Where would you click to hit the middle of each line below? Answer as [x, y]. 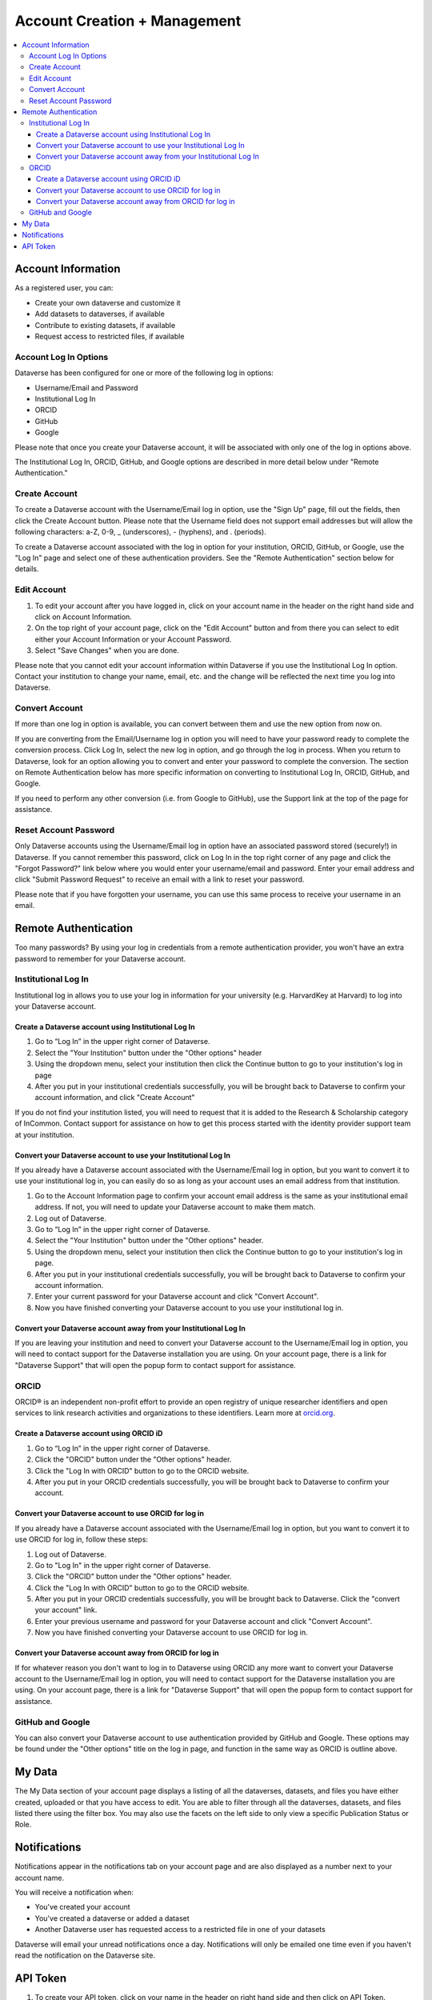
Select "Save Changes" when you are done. [107, 650]
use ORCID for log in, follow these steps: [81, 1539]
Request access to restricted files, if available [110, 337]
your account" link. [66, 1610]
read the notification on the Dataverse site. [85, 1955]
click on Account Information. [83, 617]
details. [27, 569]
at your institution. [45, 1134]
